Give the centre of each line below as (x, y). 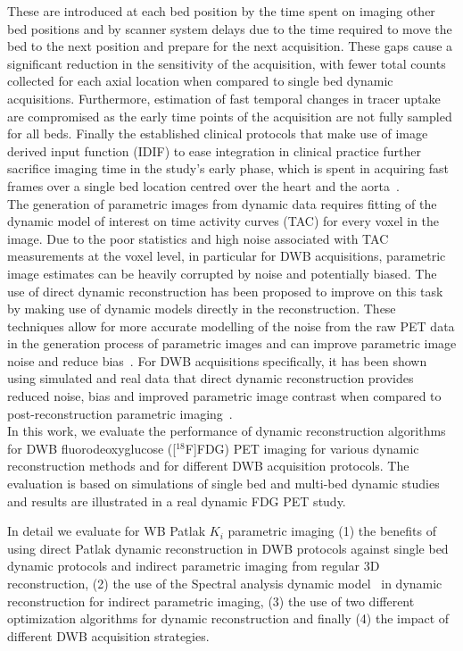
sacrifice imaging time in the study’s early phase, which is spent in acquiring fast (228, 168)
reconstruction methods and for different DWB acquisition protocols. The (208, 466)
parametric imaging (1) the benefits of (332, 531)
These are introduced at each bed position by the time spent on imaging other (221, 11)
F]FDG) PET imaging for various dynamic (302, 448)
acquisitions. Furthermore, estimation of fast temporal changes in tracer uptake (224, 98)
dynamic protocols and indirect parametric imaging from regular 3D (194, 566)
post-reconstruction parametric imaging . (120, 413)
